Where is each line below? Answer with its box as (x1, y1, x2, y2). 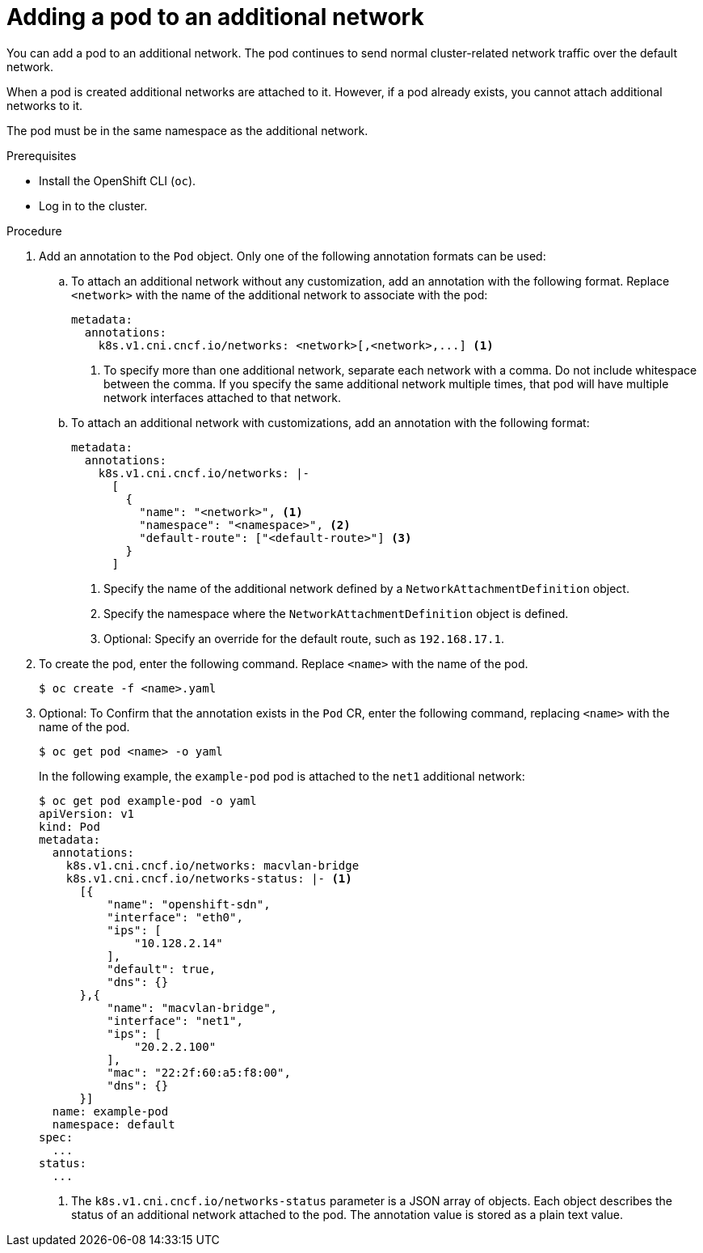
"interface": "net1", (107, 1014, 243, 1027)
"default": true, (107, 962, 217, 976)
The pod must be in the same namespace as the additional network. (6, 123, 368, 138)
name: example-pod (52, 1104, 169, 1118)
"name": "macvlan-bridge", (107, 1001, 278, 1014)
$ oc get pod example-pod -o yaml (39, 794, 257, 807)
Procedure (6, 223, 62, 238)
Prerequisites (6, 148, 77, 163)
